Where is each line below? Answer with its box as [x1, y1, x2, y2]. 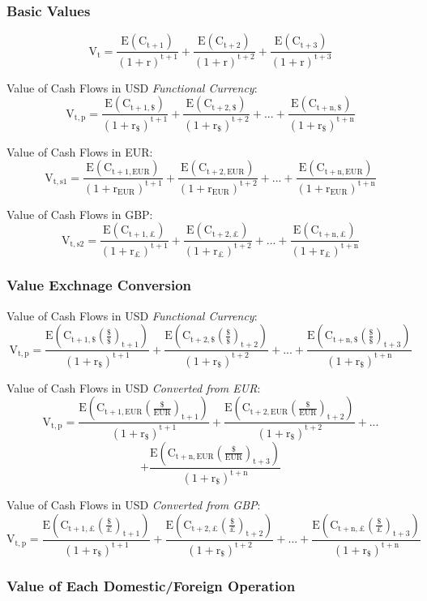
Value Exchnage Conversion [6, 275, 192, 295]
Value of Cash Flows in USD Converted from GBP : [6, 496, 261, 513]
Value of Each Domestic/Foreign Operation [6, 575, 296, 595]
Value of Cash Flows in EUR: [6, 143, 153, 160]
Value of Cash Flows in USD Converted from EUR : [6, 379, 261, 396]
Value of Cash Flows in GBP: [6, 205, 153, 222]
